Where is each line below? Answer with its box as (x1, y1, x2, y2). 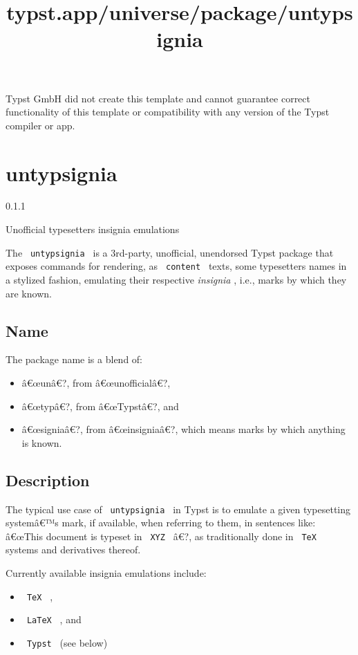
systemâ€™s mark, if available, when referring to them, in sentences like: (6, 515, 316, 530)
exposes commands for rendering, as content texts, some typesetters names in (6, 259, 347, 273)
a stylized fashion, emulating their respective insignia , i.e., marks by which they (6, 272, 347, 286)
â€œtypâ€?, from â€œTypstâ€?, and (21, 398, 179, 413)
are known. (6, 286, 52, 300)
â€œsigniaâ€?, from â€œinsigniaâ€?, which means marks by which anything (21, 422, 346, 436)
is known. (21, 435, 62, 450)
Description (6, 469, 90, 490)
